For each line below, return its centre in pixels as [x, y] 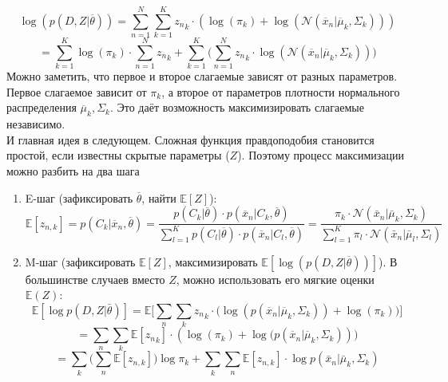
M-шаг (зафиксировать [80, 261]
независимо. [36, 124]
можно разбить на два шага [73, 171]
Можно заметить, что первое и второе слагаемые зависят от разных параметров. [202, 76]
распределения [42, 107]
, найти [159, 197]
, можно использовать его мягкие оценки [275, 279]
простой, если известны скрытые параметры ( [118, 155]
